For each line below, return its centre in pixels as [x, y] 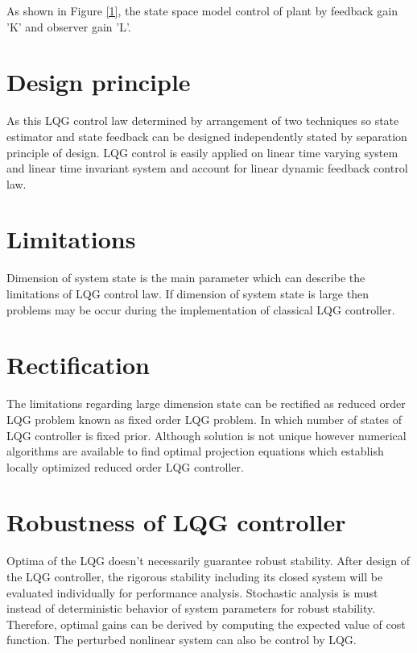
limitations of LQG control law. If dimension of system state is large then [188, 293]
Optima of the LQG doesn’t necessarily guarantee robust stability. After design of [208, 561]
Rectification [78, 365]
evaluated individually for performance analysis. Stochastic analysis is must [192, 592]
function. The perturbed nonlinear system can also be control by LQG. [182, 640]
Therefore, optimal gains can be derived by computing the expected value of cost [206, 624]
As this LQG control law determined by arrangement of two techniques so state [203, 121]
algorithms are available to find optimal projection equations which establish [195, 451]
